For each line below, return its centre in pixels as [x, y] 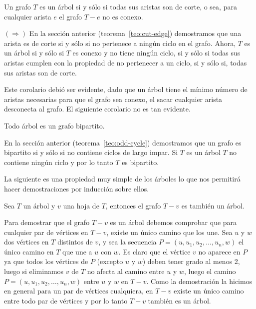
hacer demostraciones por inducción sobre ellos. [77, 188]
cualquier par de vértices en [46, 232]
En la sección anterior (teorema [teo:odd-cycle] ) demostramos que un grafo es [123, 142]
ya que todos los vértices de [46, 261]
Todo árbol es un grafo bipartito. [54, 125]
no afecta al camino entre [126, 271]
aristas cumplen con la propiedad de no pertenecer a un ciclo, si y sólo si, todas [126, 62]
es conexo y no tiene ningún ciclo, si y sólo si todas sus [156, 53]
